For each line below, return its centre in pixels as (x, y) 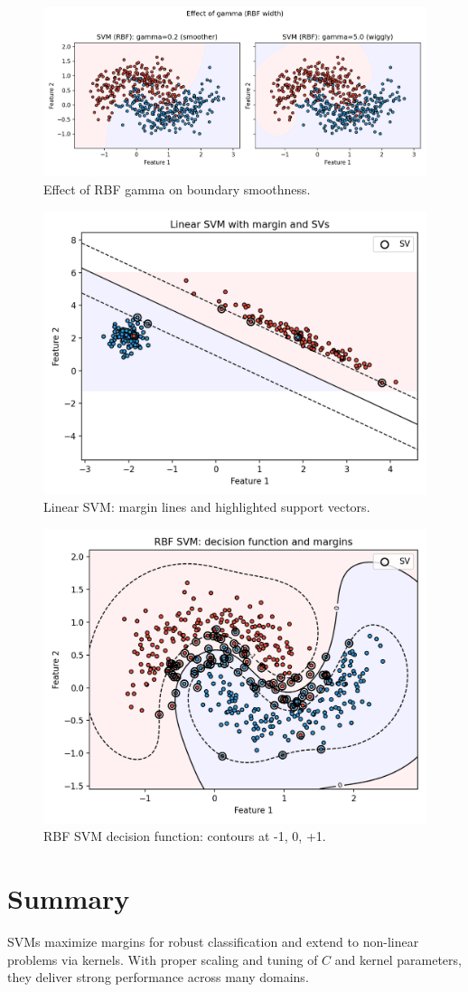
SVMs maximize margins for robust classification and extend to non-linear (213, 941)
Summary (69, 898)
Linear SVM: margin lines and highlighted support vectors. (207, 507)
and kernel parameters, (398, 959)
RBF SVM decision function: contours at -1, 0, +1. (185, 836)
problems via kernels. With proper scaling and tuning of (163, 959)
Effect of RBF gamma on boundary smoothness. (177, 189)
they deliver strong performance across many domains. (158, 977)
